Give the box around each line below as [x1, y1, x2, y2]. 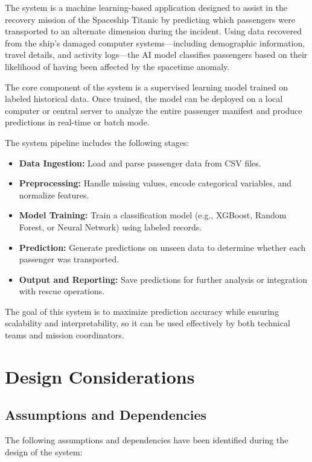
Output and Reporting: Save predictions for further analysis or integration [19, 273, 307, 285]
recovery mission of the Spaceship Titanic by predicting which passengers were [5, 13, 295, 25]
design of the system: [5, 445, 83, 458]
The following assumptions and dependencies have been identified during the [5, 434, 288, 446]
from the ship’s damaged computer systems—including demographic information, [5, 36, 305, 49]
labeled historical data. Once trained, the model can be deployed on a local [5, 92, 283, 105]
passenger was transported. [19, 253, 119, 265]
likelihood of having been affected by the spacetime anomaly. [5, 60, 230, 72]
